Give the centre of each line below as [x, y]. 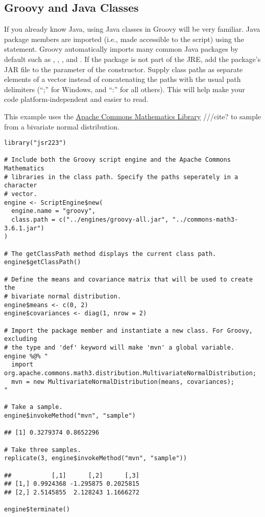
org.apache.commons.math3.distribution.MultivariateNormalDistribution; [130, 373]
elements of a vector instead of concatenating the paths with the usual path [123, 79]
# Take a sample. [33, 407]
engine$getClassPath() [43, 262]
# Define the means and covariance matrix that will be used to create [128, 279]
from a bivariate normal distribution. [62, 126]
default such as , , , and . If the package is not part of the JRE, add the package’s [132, 59]
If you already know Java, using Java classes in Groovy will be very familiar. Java [132, 29]
